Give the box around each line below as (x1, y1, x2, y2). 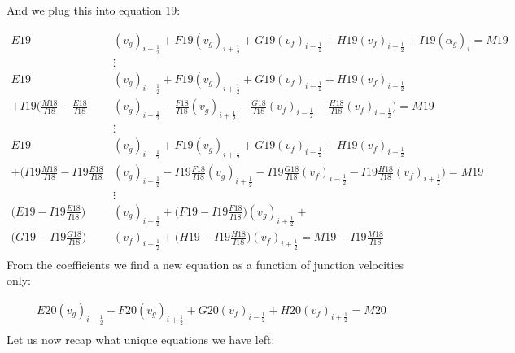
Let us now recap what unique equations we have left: (7, 331, 275, 348)
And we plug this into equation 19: (7, 2, 181, 18)
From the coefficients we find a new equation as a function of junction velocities (7, 255, 404, 272)
